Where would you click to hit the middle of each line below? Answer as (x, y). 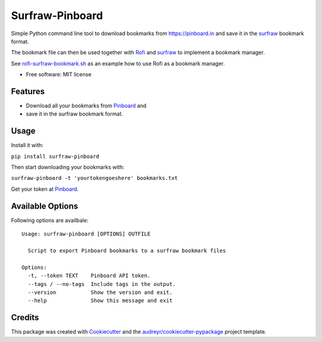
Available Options (45, 206)
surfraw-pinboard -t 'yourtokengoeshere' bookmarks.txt (95, 178)
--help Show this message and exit (100, 301)
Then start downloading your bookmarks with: (68, 167)
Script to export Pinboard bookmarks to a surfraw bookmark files (127, 251)
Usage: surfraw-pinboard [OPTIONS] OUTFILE (86, 234)
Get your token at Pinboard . (45, 189)
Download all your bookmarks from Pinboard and (86, 106)
